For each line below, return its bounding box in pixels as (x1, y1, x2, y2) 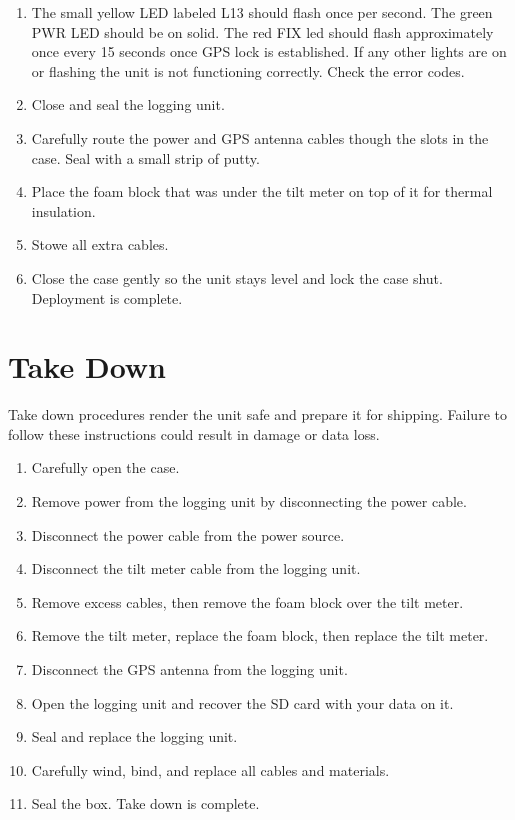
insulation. (31, 200, 96, 221)
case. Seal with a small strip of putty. (31, 147, 260, 168)
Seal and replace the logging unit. (31, 726, 238, 747)
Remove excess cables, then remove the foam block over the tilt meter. (31, 591, 464, 612)
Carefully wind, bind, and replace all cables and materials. (31, 759, 390, 780)
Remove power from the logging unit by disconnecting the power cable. (31, 491, 467, 512)
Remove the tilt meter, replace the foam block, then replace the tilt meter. (31, 625, 489, 646)
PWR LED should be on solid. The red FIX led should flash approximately (31, 21, 494, 42)
